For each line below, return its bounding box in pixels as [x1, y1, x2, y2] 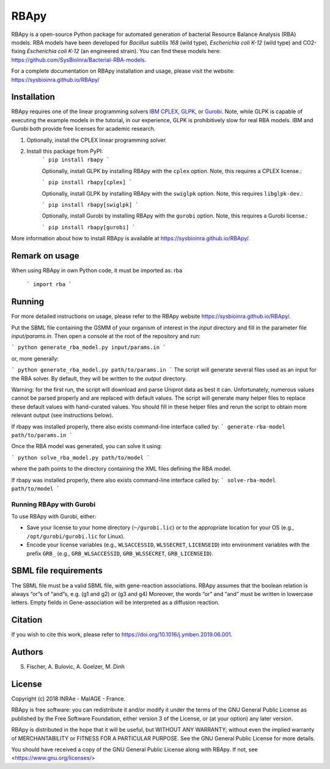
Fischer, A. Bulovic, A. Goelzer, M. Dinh [26, 663, 125, 671]
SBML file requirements [11, 565, 103, 576]
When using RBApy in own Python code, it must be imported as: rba [11, 267, 183, 274]
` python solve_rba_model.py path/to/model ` [11, 454, 150, 461]
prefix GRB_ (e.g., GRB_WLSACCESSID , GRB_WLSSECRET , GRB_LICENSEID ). [26, 550, 214, 557]
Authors [11, 647, 43, 657]
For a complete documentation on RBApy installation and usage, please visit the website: [11, 67, 235, 75]
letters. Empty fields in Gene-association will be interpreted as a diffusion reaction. [11, 599, 220, 606]
